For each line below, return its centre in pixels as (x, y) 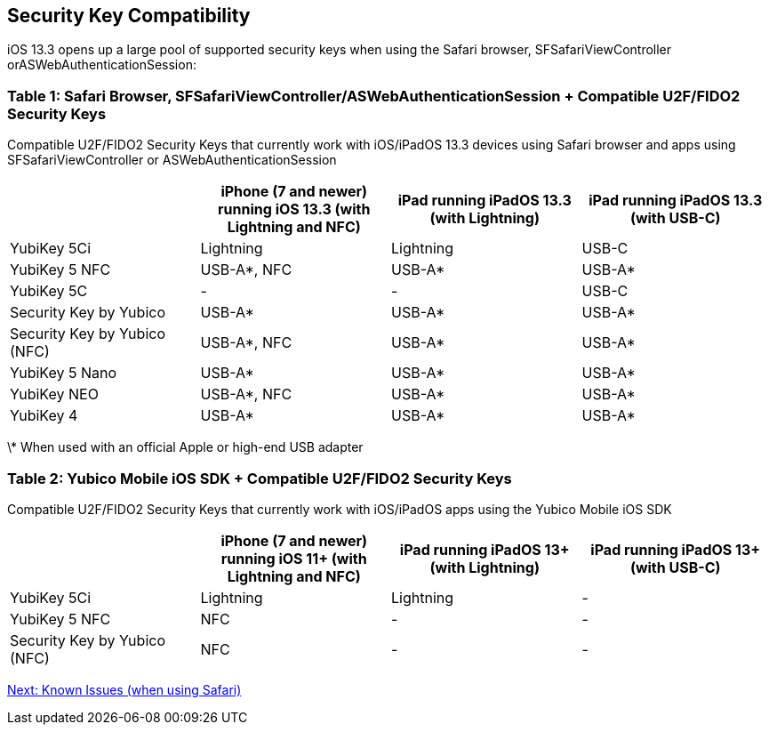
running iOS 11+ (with (294, 558)
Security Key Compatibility (129, 16)
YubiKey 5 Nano (64, 373)
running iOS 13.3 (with (294, 209)
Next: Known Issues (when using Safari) (124, 689)
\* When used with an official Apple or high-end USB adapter (185, 447)
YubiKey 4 (44, 416)
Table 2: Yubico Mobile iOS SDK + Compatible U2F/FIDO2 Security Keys (260, 478)
